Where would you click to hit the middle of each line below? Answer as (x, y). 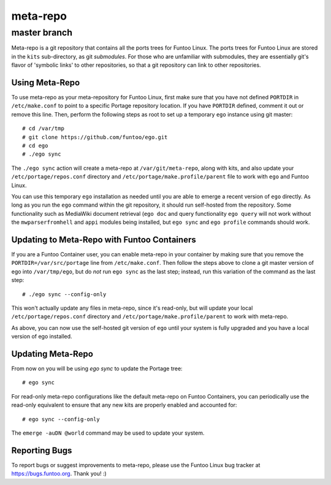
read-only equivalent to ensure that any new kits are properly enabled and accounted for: (124, 405)
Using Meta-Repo (46, 82)
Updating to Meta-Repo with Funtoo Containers (104, 239)
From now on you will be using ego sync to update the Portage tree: (97, 369)
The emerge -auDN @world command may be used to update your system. (108, 433)
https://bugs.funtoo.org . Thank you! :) (59, 474)
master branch (42, 32)
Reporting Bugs (42, 450)
